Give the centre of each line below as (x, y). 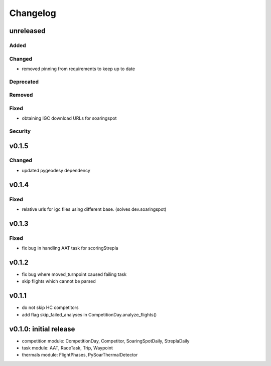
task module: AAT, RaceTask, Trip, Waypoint (67, 348)
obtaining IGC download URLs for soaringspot (69, 118)
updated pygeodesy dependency (56, 170)
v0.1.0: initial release (42, 329)
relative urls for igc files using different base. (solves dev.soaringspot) (94, 209)
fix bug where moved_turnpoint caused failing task (74, 274)
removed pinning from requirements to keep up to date (79, 69)
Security (20, 131)
